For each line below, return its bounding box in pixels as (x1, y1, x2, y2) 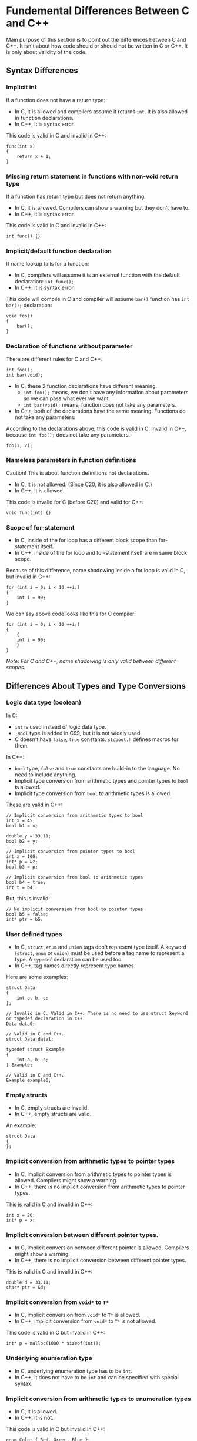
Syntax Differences (6, 66, 78, 76)
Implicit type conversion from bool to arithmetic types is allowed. (14, 789, 172, 797)
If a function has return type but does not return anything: (6, 193, 146, 200)
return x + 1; (16, 153, 51, 159)
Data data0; (6, 1021, 35, 1027)
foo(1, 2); (6, 443, 33, 448)
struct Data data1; (6, 1036, 54, 1043)
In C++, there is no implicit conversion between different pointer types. (14, 1256, 186, 1264)
